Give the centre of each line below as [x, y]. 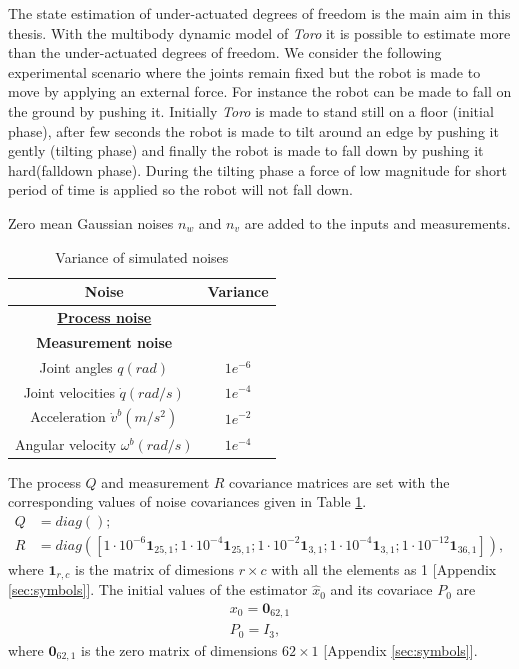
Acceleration [68, 416]
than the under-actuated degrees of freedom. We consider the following [225, 52]
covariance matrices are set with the [339, 481]
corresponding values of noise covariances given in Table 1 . [187, 501]
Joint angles [76, 366]
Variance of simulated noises [142, 256]
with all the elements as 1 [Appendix [384, 568]
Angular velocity [66, 443]
